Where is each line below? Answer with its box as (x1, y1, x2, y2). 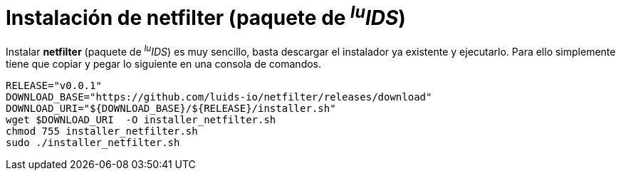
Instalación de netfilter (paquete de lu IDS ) (6, 1, 406, 31)
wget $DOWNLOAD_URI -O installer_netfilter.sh (6, 113, 276, 125)
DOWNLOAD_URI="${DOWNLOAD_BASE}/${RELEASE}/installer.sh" (6, 102, 336, 114)
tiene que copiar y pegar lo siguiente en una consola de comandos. (6, 57, 322, 70)
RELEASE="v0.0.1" (6, 79, 102, 91)
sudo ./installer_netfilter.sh (6, 136, 180, 148)
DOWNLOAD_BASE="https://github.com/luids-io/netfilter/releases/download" (6, 90, 432, 103)
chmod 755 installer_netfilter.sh (6, 125, 198, 137)
